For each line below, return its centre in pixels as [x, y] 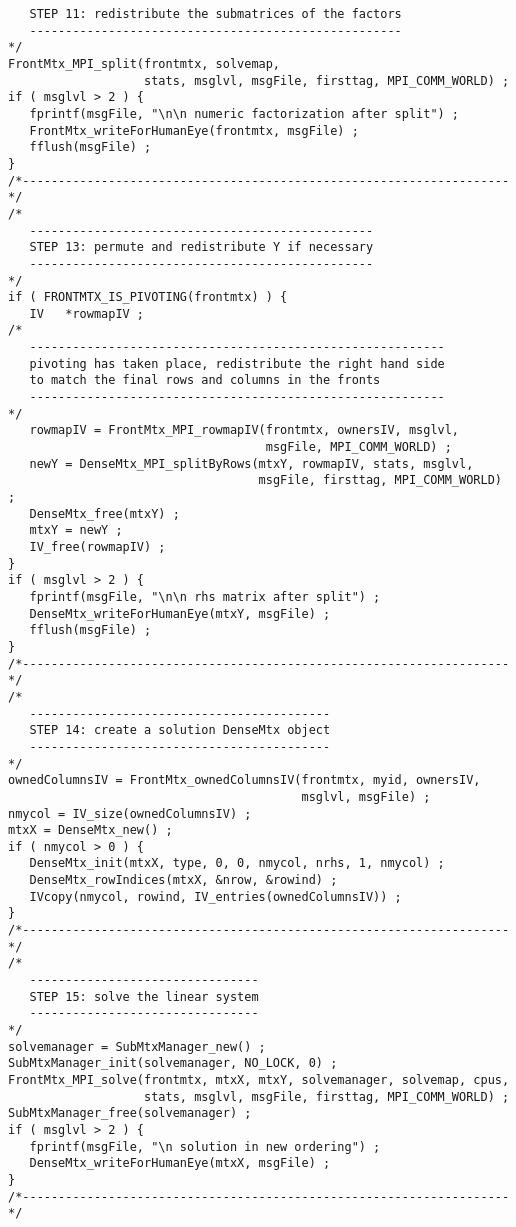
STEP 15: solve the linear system [144, 996]
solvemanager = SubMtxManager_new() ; [137, 1046]
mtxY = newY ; [76, 530]
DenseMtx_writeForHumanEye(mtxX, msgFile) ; [180, 1163]
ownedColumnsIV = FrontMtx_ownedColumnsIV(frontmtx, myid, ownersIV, [244, 780]
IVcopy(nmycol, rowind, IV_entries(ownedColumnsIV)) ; [215, 896]
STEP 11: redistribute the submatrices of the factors [215, 14]
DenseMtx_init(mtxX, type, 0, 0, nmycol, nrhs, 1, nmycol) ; [237, 863]
